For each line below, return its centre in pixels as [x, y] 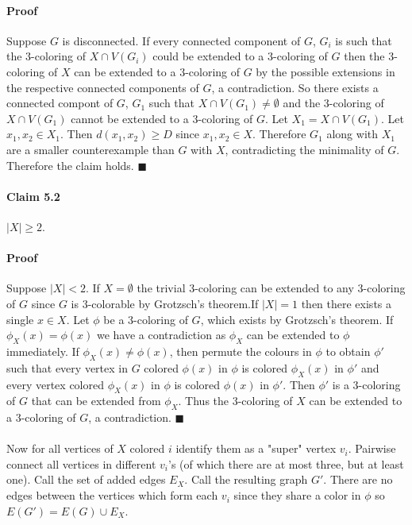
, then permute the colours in [241, 351]
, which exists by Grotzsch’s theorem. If [297, 319]
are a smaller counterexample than [90, 149]
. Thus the [204, 401]
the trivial [161, 288]
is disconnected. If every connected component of [181, 40]
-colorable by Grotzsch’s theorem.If [173, 303]
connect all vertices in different [81, 463]
